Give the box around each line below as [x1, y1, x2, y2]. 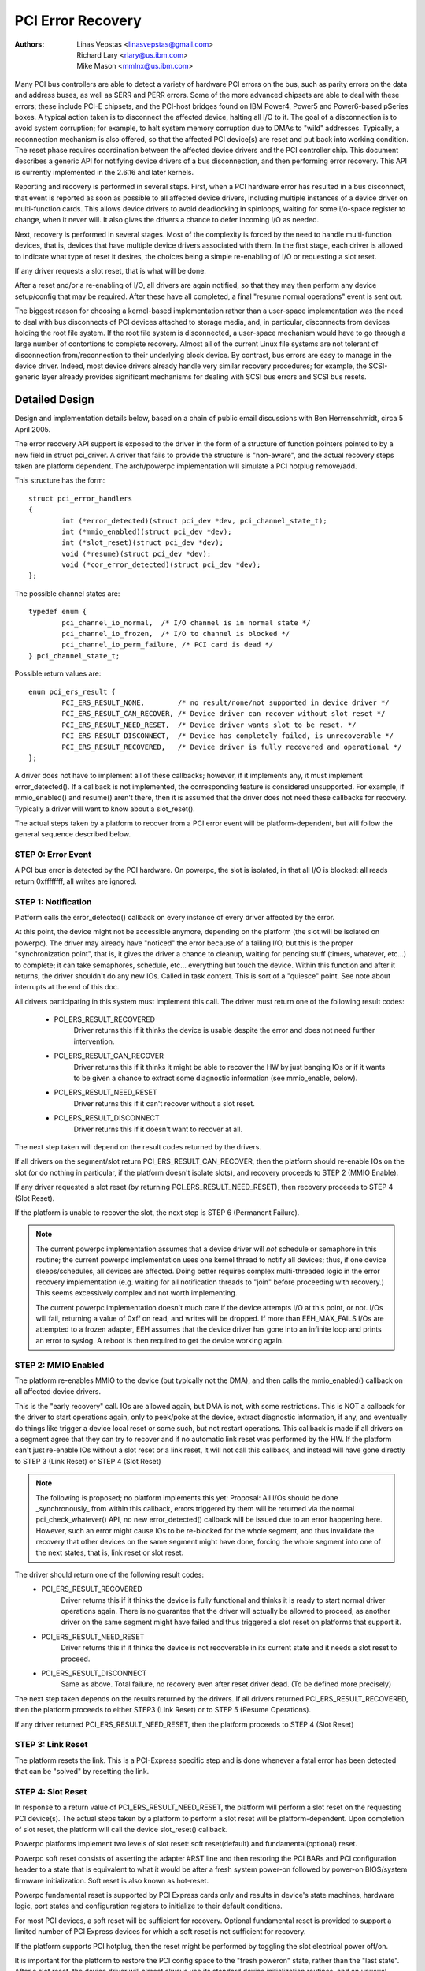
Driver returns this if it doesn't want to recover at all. [73, 1124, 243, 1134]
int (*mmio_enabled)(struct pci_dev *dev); [61, 527, 232, 536]
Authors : [14, 39, 45, 49]
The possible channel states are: [14, 588, 120, 598]
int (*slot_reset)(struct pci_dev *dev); [61, 538, 224, 547]
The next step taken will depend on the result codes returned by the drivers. [14, 1142, 261, 1151]
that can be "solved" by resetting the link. [14, 1767, 150, 1776]
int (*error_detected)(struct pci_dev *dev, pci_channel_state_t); [61, 516, 327, 525]
